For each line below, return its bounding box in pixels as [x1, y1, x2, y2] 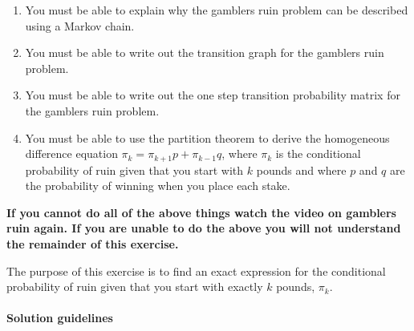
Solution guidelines [6, 309, 113, 326]
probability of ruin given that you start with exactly [6, 278, 263, 295]
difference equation [25, 145, 118, 162]
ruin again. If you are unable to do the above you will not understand [6, 220, 401, 236]
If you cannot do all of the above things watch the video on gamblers [6, 204, 396, 220]
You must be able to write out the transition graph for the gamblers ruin [25, 44, 384, 61]
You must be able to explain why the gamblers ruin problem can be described [25, 2, 408, 18]
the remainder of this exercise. [6, 235, 179, 252]
